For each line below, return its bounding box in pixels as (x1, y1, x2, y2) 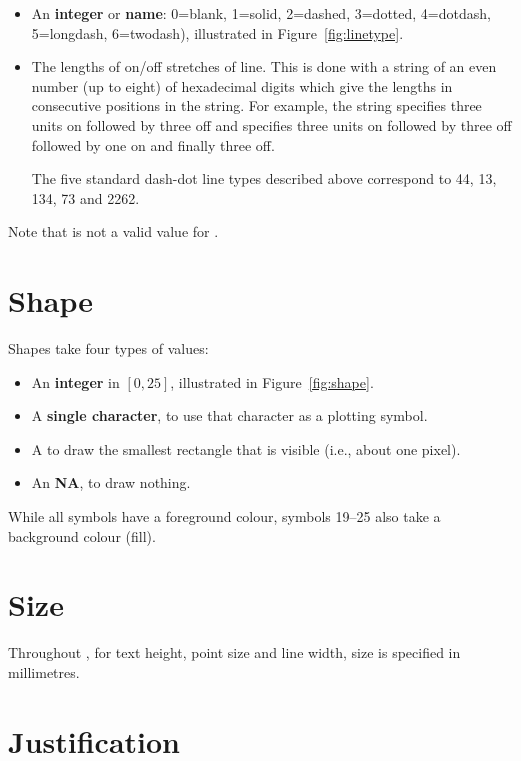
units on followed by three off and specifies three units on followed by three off (31, 114, 512, 135)
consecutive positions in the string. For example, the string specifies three (31, 95, 482, 116)
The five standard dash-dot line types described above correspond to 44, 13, (31, 168, 497, 189)
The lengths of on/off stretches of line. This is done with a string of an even (31, 56, 497, 77)
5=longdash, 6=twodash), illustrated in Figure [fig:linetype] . (31, 22, 404, 43)
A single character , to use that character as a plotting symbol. (31, 405, 428, 426)
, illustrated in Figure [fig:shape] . (170, 371, 374, 392)
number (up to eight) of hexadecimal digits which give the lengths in (31, 75, 453, 96)
